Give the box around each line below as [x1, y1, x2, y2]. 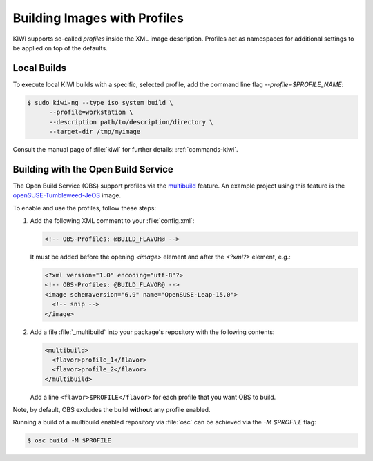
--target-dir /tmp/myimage [49, 128, 141, 135]
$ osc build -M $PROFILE [27, 437, 112, 444]
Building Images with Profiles [12, 10, 184, 26]
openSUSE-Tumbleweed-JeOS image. [12, 191, 122, 199]
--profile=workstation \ [49, 108, 134, 117]
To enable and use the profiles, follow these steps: [12, 204, 157, 212]
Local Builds [12, 62, 67, 74]
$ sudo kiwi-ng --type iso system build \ [27, 99, 173, 106]
